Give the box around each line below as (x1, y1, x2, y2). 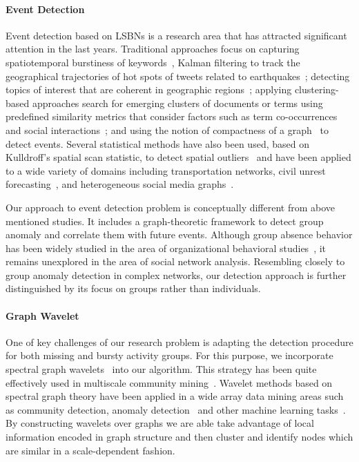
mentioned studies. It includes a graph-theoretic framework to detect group (6, 213, 324, 228)
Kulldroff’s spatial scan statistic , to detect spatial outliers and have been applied (6, 150, 351, 164)
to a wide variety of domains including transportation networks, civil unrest (6, 163, 326, 177)
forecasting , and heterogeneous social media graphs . (6, 177, 234, 191)
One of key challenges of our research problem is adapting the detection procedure (6, 334, 353, 349)
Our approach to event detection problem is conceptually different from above (6, 200, 336, 214)
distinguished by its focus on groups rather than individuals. (6, 281, 261, 296)
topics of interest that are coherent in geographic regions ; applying (6, 82, 292, 97)
